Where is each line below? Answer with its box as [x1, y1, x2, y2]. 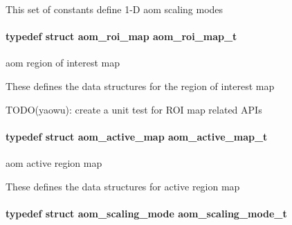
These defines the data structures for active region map [6, 179, 240, 193]
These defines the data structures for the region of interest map [6, 78, 275, 93]
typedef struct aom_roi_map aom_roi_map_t [6, 29, 237, 44]
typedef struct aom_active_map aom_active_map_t [6, 129, 268, 143]
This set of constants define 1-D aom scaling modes [6, 2, 223, 16]
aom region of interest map [6, 55, 120, 70]
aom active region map [6, 155, 102, 170]
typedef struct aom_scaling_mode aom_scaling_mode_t [6, 206, 287, 220]
